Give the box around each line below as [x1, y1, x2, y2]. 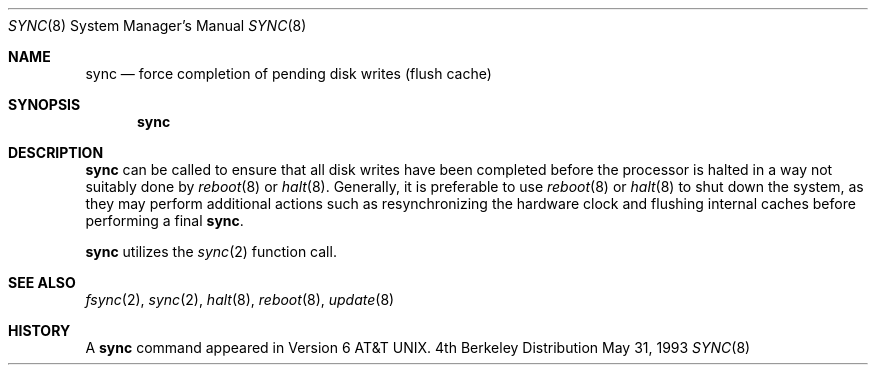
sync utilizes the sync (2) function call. [85, 243, 337, 260]
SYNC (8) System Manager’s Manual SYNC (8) [8, 17, 307, 34]
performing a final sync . [85, 212, 244, 229]
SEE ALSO [8, 274, 76, 291]
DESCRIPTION [8, 144, 104, 161]
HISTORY [8, 322, 71, 339]
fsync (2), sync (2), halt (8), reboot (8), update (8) [85, 291, 395, 308]
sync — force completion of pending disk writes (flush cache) [85, 65, 492, 82]
